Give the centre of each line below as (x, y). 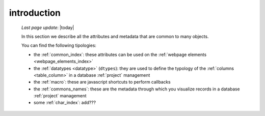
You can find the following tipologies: (59, 45)
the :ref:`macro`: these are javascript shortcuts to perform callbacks (102, 82)
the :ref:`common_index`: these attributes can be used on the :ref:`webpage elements (120, 55)
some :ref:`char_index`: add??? (65, 103)
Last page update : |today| (48, 28)
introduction (35, 13)
